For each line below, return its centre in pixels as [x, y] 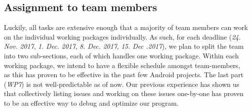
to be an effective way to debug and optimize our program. [91, 103]
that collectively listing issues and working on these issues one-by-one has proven [124, 93]
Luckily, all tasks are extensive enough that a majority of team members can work [126, 27]
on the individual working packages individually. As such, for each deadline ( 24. [122, 36]
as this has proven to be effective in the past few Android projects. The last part [124, 75]
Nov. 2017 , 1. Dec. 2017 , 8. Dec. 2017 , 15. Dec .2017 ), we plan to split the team [124, 46]
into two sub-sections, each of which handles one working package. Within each [121, 55]
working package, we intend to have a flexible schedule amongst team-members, [122, 65]
